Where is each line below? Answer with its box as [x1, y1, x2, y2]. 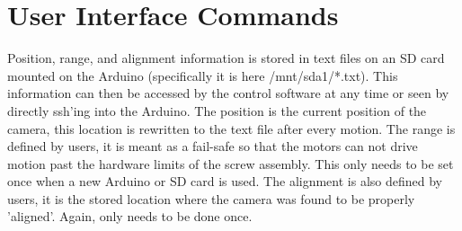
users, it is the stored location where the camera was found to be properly [7, 189, 415, 208]
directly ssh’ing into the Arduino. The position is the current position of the [7, 101, 427, 120]
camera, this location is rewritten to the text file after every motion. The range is [7, 119, 456, 138]
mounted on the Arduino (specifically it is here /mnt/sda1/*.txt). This [7, 66, 398, 84]
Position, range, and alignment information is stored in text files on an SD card [7, 49, 445, 67]
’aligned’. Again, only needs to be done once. [7, 207, 253, 226]
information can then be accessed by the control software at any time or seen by [7, 84, 449, 102]
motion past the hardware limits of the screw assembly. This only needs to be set [7, 154, 454, 173]
